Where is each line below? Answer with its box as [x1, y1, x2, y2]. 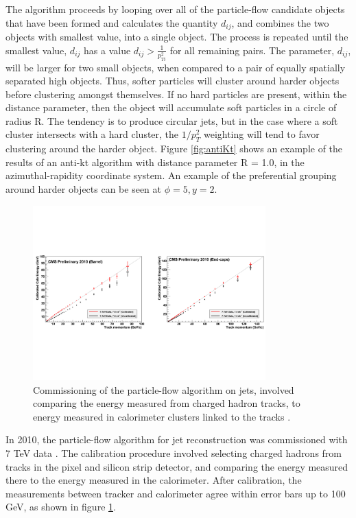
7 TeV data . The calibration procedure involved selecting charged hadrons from [5, 446, 342, 460]
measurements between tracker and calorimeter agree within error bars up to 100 [5, 486, 346, 500]
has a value [84, 43, 131, 57]
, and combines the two [231, 15, 329, 30]
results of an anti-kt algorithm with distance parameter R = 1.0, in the [5, 154, 305, 169]
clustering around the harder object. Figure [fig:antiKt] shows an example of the [5, 141, 343, 156]
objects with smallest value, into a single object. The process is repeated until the [5, 30, 348, 44]
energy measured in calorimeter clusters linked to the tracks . [33, 409, 291, 423]
